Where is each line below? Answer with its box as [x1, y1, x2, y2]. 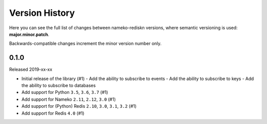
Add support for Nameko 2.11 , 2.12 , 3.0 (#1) [21, 96, 116, 102]
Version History [9, 7, 75, 18]
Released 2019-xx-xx [9, 67, 52, 73]
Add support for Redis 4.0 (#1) [21, 110, 85, 116]
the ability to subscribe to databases [21, 83, 96, 88]
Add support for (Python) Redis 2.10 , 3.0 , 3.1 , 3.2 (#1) [21, 103, 137, 109]
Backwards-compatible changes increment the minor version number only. [9, 41, 162, 46]
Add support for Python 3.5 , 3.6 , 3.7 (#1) [21, 89, 108, 95]
